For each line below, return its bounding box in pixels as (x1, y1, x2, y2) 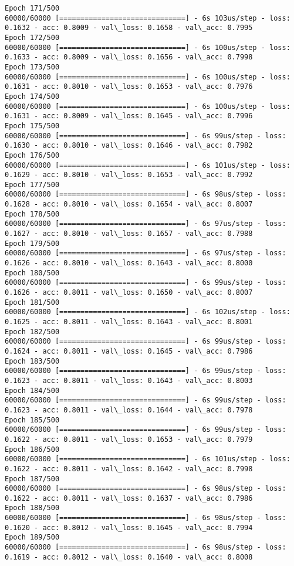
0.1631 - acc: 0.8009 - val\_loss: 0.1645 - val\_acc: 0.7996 (5, 112, 253, 121)
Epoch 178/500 (5, 209, 60, 218)
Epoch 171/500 (5, 4, 60, 12)
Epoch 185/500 (5, 415, 60, 424)
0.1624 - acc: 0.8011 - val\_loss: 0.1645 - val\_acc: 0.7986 (5, 347, 253, 355)
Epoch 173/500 (5, 62, 60, 71)
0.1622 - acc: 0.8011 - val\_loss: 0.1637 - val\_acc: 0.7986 (5, 494, 253, 502)
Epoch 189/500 (5, 533, 60, 542)
